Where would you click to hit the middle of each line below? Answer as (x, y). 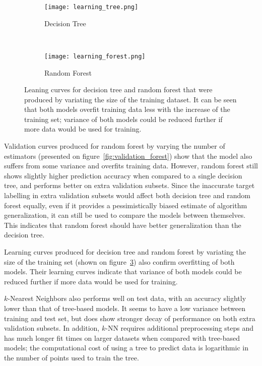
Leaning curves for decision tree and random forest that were (118, 89)
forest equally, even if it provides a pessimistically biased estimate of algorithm (126, 205)
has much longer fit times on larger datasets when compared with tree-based (122, 338)
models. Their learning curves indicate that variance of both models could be (123, 271)
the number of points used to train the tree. (72, 357)
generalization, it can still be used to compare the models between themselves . (125, 215)
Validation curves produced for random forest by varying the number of (115, 146)
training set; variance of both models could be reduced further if (123, 119)
